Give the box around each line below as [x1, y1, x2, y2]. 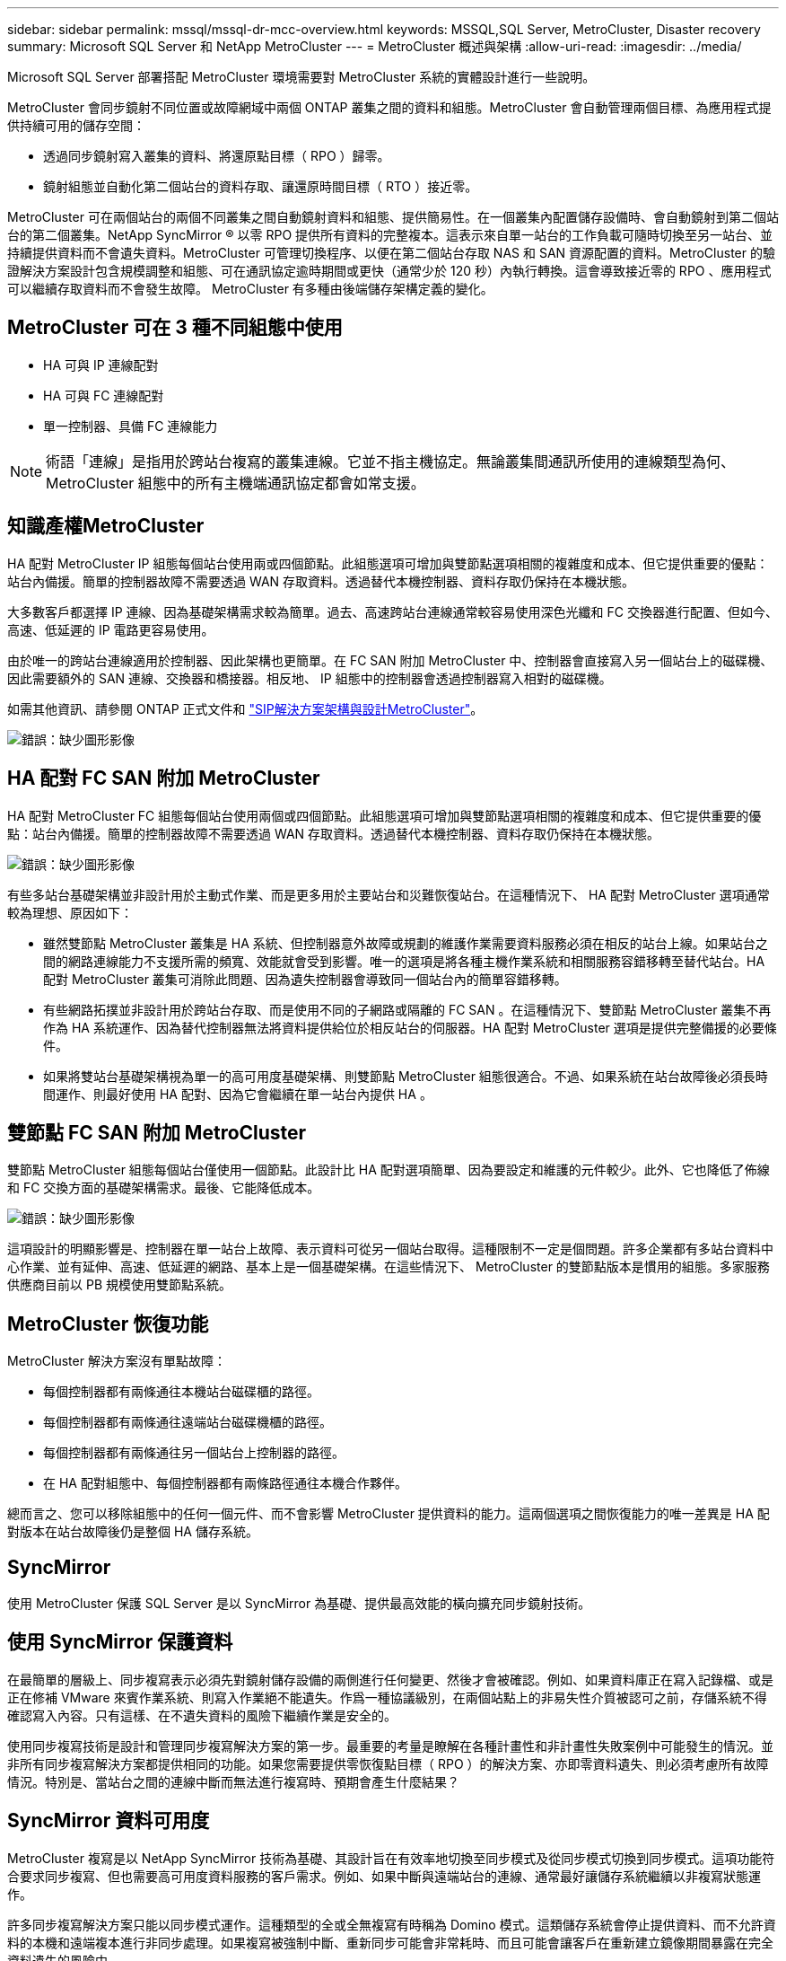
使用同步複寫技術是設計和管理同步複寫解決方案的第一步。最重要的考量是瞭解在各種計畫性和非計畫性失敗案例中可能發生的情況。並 [7, 1737, 773, 1754]
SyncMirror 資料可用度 [7, 1809, 210, 1833]
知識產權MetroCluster [7, 514, 205, 538]
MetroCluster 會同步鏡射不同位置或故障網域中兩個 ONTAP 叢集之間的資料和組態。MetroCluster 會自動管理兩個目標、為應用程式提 [7, 100, 772, 115]
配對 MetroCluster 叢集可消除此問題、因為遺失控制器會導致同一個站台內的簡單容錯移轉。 [43, 971, 567, 987]
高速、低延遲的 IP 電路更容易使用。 [7, 621, 214, 638]
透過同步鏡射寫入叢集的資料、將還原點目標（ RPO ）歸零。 [43, 148, 390, 163]
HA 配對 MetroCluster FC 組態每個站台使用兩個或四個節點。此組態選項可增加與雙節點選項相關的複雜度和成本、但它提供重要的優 [7, 807, 762, 823]
